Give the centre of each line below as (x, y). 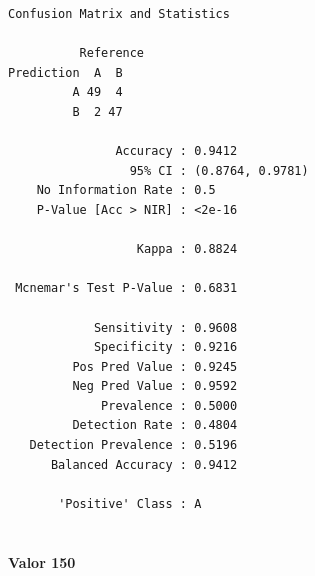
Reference (112, 53)
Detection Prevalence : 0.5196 (133, 445)
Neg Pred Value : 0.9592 (155, 386)
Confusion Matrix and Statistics (119, 14)
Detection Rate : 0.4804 (155, 425)
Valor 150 (42, 561)
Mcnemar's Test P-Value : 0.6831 (126, 288)
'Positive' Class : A (130, 503)
